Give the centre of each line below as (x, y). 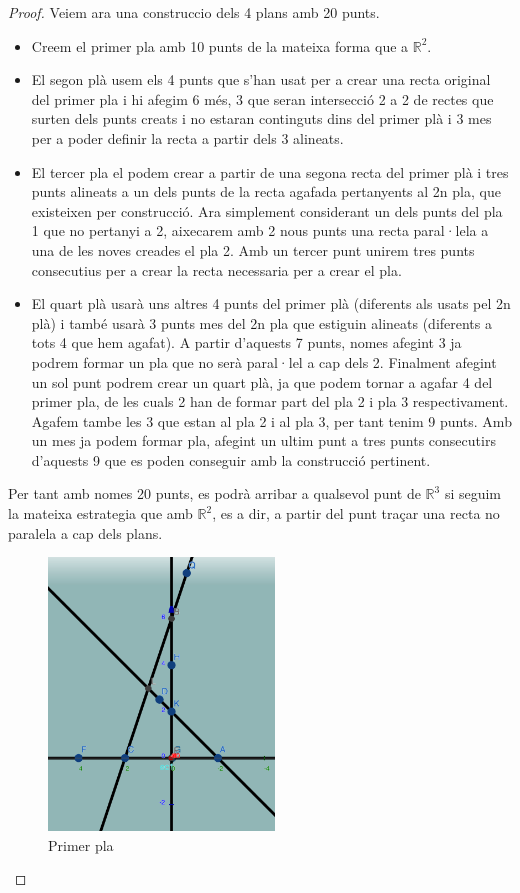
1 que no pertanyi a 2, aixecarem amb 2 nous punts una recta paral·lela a (260, 230)
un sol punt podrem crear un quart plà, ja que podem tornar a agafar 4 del (262, 381)
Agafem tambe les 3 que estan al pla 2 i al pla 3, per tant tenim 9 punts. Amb (271, 420)
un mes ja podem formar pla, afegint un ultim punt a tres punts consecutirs (263, 440)
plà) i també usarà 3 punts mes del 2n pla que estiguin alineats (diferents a (261, 322)
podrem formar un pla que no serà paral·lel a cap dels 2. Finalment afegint (264, 361)
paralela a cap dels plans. (85, 532)
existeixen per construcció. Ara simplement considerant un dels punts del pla (267, 210)
